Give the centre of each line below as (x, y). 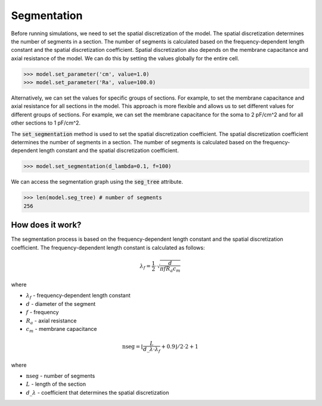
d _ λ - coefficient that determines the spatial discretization (97, 392)
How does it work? (46, 225)
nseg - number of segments (61, 376)
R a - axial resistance (51, 321)
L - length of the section (56, 384)
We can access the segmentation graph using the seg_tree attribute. (97, 182)
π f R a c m (170, 269)
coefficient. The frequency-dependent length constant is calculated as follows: (108, 247)
